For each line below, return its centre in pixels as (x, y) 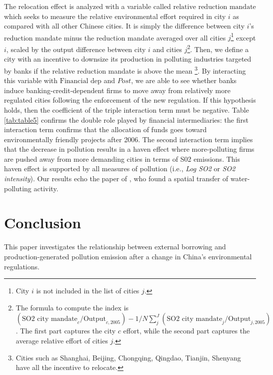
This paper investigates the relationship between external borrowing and (115, 247)
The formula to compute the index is (72, 307)
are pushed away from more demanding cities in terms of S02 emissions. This (122, 158)
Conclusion (43, 223)
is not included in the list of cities (88, 291)
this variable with (31, 80)
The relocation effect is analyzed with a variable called (87, 6)
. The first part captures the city (66, 331)
